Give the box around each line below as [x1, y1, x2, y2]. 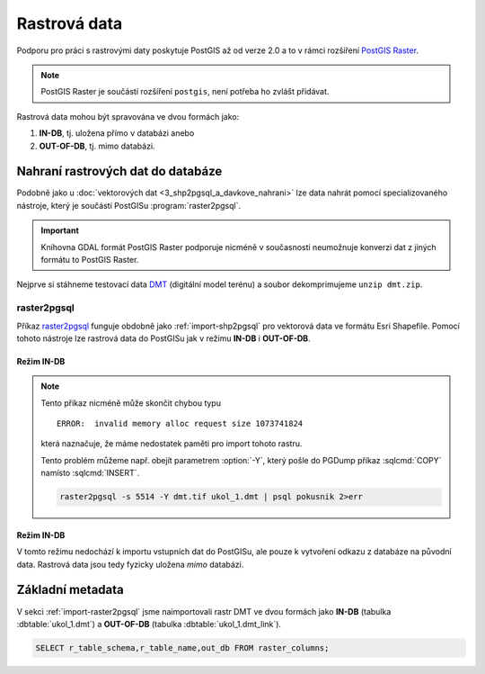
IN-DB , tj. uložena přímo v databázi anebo [39, 128, 195, 139]
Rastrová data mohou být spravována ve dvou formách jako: [16, 111, 240, 121]
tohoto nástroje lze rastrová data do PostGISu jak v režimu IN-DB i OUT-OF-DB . [16, 333, 311, 344]
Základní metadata [16, 582, 125, 598]
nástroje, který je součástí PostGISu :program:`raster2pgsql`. [16, 200, 242, 211]
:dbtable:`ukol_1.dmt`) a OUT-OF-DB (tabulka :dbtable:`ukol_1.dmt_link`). [16, 618, 282, 629]
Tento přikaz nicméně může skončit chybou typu [40, 397, 222, 409]
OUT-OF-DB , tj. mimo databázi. [39, 140, 156, 151]
